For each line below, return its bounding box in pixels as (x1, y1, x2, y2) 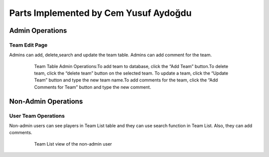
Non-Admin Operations (9, 97, 83, 105)
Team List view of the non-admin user (34, 141, 112, 147)
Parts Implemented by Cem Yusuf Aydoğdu (9, 7, 192, 18)
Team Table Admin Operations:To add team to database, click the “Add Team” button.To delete (34, 63, 229, 69)
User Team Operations (9, 112, 65, 119)
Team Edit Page (9, 41, 48, 48)
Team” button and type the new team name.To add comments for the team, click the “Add (34, 77, 218, 83)
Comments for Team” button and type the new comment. (34, 84, 151, 90)
